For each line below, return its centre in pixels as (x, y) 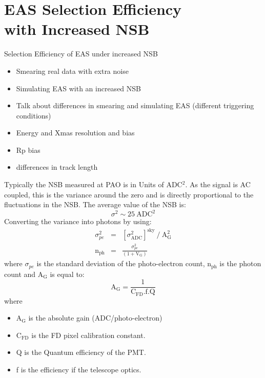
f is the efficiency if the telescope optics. (79, 370)
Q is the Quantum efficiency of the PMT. (81, 352)
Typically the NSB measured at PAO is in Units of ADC (93, 184)
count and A (24, 274)
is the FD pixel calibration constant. (88, 335)
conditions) (34, 115)
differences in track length (57, 167)
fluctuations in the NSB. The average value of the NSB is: (95, 204)
